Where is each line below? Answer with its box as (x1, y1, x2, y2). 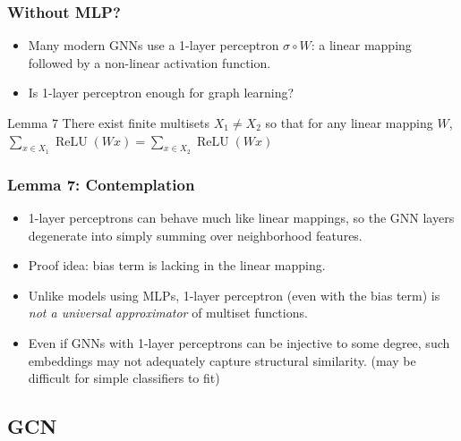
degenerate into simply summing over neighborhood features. (28, 225, 363, 244)
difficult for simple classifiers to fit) (28, 369, 220, 387)
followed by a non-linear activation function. (28, 53, 271, 72)
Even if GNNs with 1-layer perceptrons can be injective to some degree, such (28, 333, 450, 352)
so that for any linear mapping (265, 114, 433, 131)
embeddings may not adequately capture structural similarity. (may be (28, 351, 416, 369)
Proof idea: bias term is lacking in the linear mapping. (28, 256, 326, 275)
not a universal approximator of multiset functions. (28, 303, 308, 322)
